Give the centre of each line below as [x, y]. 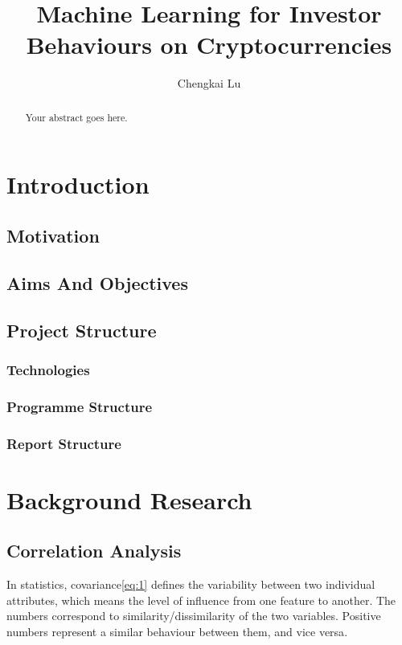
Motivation [53, 235]
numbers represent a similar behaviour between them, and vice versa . [177, 631]
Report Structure [64, 443]
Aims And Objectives [97, 282]
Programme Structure [80, 406]
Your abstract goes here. [76, 117]
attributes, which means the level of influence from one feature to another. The [201, 600]
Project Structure [82, 330]
